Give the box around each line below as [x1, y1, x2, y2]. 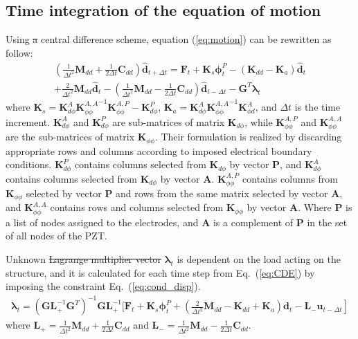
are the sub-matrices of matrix [6, 129, 135, 144]
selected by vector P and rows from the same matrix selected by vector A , [26, 185, 343, 200]
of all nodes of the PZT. [6, 228, 107, 243]
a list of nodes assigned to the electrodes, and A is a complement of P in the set [6, 214, 348, 229]
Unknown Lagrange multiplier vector [6, 252, 162, 266]
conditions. [6, 157, 52, 172]
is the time [294, 100, 341, 114]
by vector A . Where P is [247, 200, 352, 214]
